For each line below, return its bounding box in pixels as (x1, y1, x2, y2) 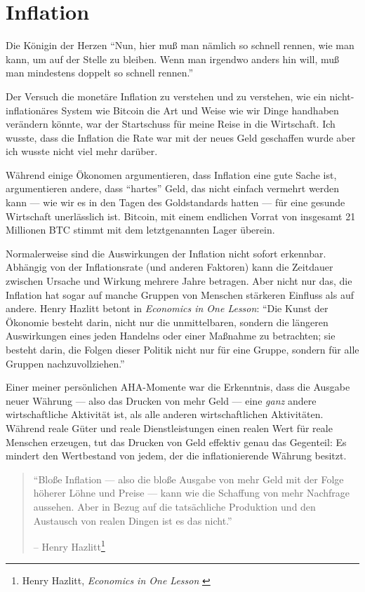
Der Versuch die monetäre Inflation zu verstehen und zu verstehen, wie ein (6, 88, 326, 103)
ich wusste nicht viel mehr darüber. (6, 144, 158, 159)
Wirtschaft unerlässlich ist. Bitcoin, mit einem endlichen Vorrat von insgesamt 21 (6, 208, 356, 223)
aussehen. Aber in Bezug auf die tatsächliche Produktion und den (33, 499, 316, 513)
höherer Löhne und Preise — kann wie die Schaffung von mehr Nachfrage (33, 485, 350, 500)
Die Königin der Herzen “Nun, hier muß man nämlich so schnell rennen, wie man (6, 38, 354, 53)
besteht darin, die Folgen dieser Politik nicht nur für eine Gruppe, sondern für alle (6, 342, 359, 356)
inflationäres (6, 102, 58, 117)
